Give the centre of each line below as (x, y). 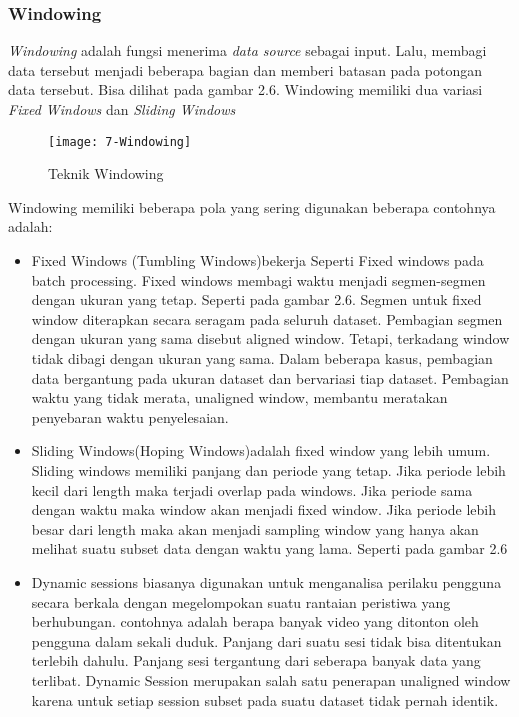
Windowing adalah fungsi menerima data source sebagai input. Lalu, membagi (247, 50)
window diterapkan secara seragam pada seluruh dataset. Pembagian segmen (267, 318)
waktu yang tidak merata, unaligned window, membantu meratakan (239, 397)
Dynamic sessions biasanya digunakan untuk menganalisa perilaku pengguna (266, 581)
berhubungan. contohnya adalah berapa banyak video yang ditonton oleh (255, 621)
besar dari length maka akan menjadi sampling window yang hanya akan (255, 528)
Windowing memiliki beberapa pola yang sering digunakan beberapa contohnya (252, 206)
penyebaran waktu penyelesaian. (130, 416)
